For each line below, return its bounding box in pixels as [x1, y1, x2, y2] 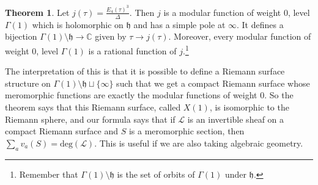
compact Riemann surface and [5, 125, 119, 137]
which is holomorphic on [32, 18, 124, 31]
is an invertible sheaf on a [187, 112, 284, 125]
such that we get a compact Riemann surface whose [116, 76, 310, 89]
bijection [5, 30, 37, 43]
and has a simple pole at [133, 18, 226, 31]
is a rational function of [88, 44, 177, 57]
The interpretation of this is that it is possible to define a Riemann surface [5, 65, 285, 78]
